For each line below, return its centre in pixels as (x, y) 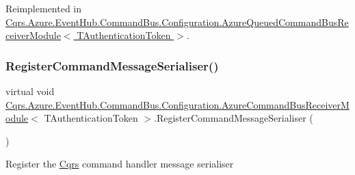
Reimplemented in (44, 8)
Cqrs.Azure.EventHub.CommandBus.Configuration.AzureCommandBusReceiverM (177, 104)
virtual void (30, 91)
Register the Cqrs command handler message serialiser (120, 164)
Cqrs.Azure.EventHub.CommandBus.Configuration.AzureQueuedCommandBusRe (177, 22)
